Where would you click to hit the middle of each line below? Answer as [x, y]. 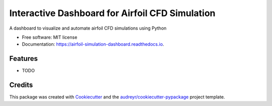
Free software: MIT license [50, 37]
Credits [21, 85]
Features [23, 59]
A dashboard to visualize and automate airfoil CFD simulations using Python [88, 28]
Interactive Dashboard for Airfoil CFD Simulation [113, 13]
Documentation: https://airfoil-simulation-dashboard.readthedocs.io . [93, 44]
